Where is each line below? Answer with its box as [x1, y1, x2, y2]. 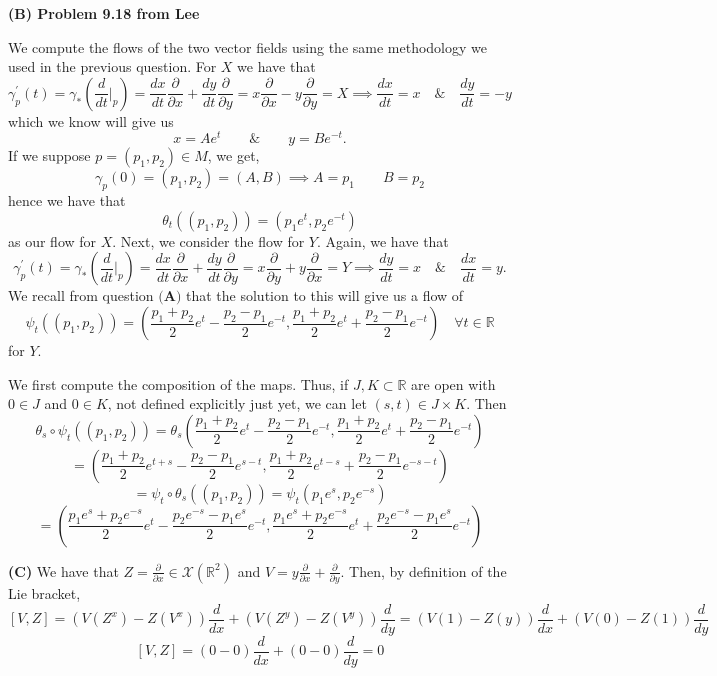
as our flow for [8, 230, 97, 251]
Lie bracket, [8, 583, 81, 604]
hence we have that [8, 190, 126, 211]
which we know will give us [8, 110, 174, 131]
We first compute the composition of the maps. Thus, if [8, 373, 349, 394]
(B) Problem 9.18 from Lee [8, 3, 200, 23]
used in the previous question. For [8, 56, 217, 77]
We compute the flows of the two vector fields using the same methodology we [8, 36, 487, 57]
